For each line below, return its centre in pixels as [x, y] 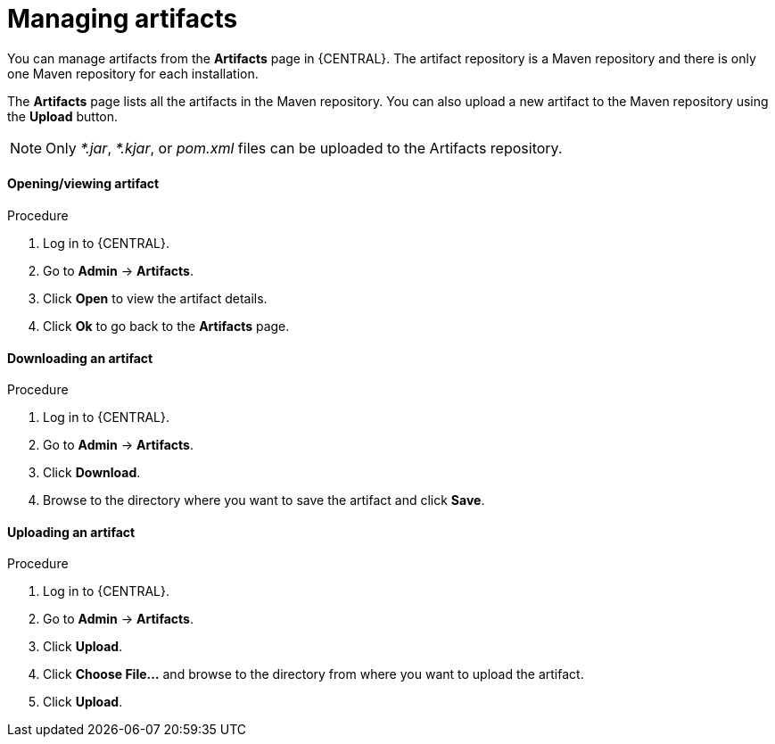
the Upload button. [63, 116]
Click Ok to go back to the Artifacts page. [166, 326]
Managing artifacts [123, 19]
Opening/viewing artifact [83, 184]
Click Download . [92, 473]
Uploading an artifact [71, 532]
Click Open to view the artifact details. [155, 298]
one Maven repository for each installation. [133, 73]
